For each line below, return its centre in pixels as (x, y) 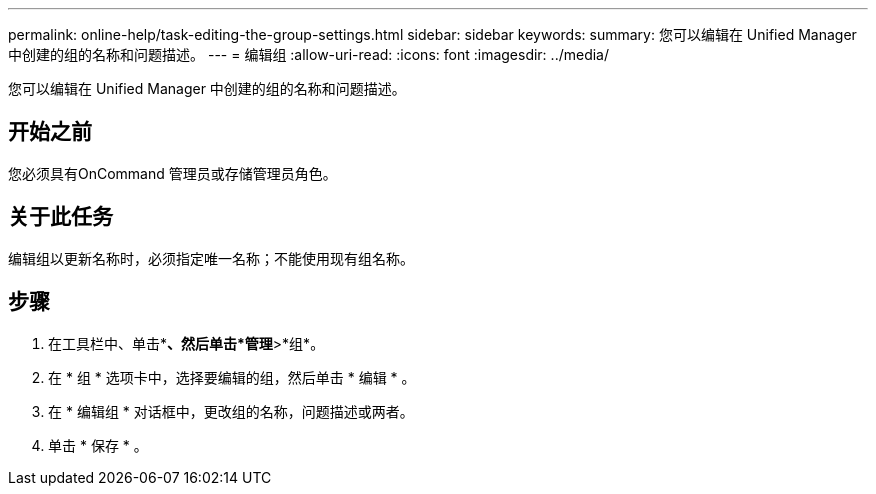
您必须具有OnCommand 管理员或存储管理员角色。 (172, 173)
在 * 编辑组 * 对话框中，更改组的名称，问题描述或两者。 (231, 411)
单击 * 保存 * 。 (98, 445)
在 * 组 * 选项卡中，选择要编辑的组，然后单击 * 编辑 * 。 (232, 377)
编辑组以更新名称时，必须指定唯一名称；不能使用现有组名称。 (211, 258)
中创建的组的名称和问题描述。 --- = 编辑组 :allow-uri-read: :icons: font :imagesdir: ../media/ (309, 54)
